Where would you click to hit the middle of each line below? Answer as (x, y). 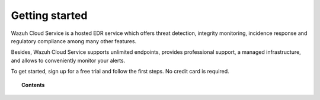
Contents (33, 85)
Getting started (49, 15)
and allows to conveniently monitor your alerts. (68, 60)
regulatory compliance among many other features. (74, 41)
